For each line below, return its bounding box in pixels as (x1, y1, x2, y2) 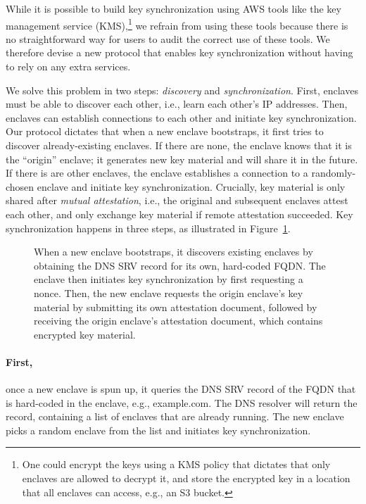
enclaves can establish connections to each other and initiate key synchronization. (6, 110, 357, 125)
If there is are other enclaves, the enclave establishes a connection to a (6, 165, 308, 180)
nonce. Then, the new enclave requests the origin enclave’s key (34, 285, 303, 300)
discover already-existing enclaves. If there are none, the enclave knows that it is (6, 138, 352, 152)
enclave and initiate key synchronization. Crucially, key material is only (37, 179, 346, 194)
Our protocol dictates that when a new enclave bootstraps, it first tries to (6, 124, 324, 139)
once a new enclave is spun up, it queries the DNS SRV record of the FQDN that (6, 382, 356, 396)
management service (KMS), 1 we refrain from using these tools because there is (6, 15, 348, 32)
